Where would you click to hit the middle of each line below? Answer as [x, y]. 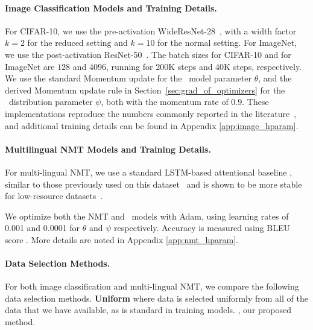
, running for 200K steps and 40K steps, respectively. [204, 66]
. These [255, 102]
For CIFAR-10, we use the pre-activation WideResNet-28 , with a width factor [151, 30]
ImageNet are [30, 66]
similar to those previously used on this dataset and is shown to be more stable [153, 184]
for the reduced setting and [77, 43]
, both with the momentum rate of [165, 102]
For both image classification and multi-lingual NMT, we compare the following [152, 286]
